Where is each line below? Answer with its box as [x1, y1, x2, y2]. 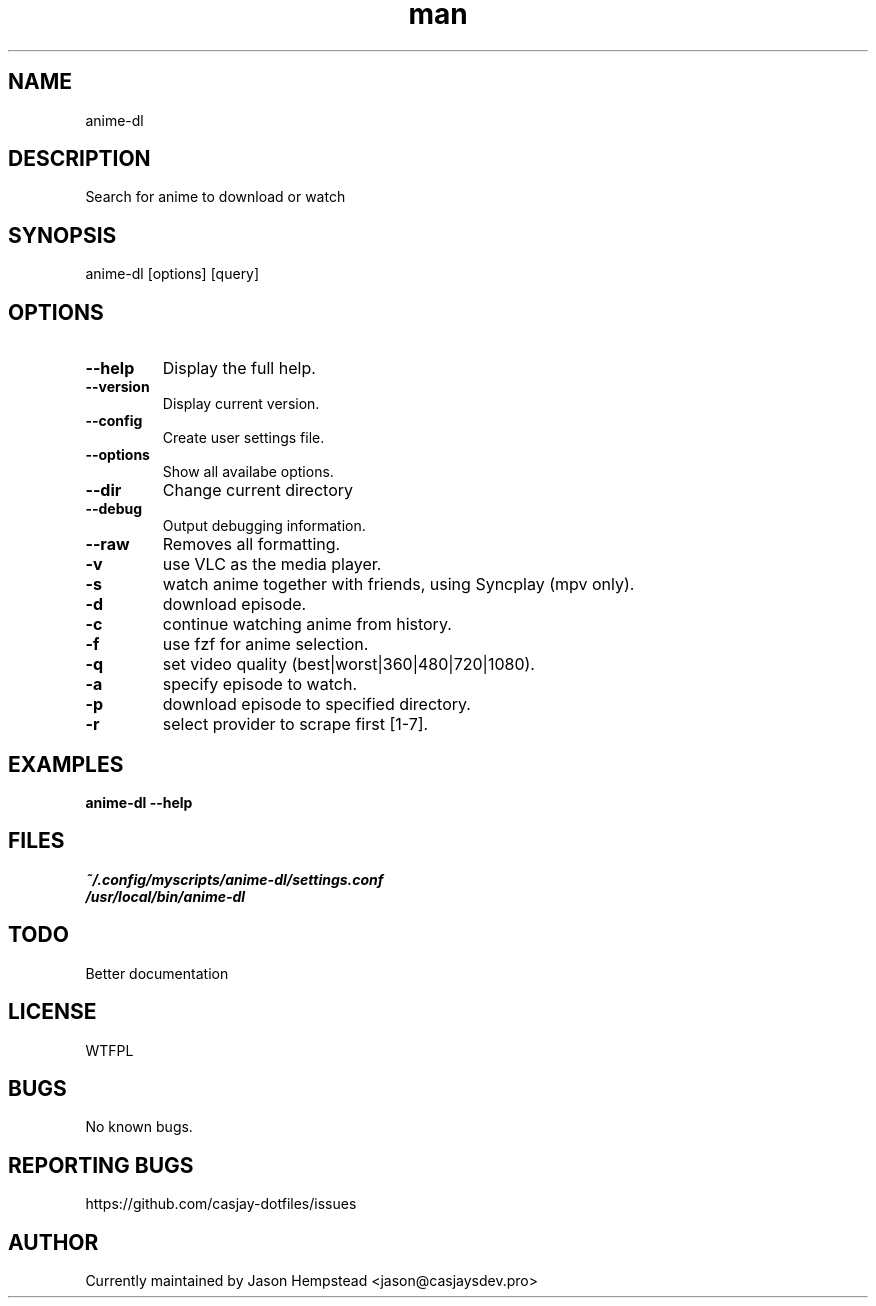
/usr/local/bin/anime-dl [85, 887, 246, 905]
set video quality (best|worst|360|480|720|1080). [162, 654, 535, 675]
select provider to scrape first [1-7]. [162, 714, 429, 735]
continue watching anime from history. [162, 614, 452, 635]
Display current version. [162, 395, 320, 413]
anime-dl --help [85, 793, 193, 811]
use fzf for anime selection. [162, 634, 369, 655]
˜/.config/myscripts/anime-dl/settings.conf [85, 870, 384, 888]
